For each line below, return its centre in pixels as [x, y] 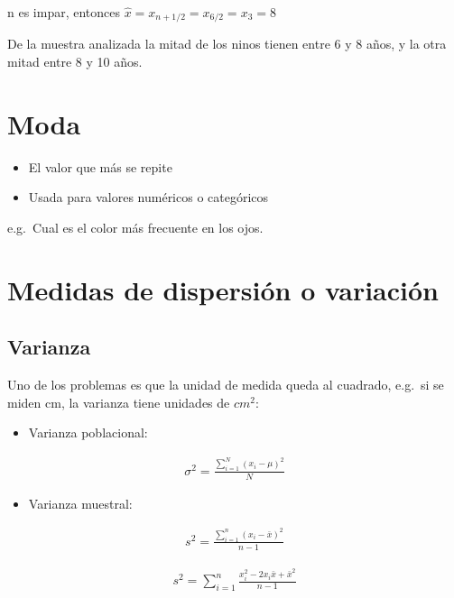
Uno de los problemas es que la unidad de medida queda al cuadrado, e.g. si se [226, 385]
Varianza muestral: [80, 503]
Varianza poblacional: [88, 432]
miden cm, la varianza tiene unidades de [119, 402]
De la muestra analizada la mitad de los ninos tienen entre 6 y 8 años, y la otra [227, 44]
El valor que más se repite [100, 166]
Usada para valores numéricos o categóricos [148, 197]
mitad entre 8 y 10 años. [75, 62]
